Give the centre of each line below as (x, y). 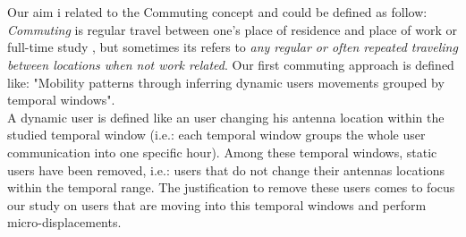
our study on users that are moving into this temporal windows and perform (217, 204)
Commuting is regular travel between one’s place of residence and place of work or (232, 29)
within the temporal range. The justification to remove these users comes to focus (231, 187)
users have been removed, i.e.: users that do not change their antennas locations (226, 169)
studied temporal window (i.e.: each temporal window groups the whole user (216, 135)
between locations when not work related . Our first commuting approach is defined (231, 64)
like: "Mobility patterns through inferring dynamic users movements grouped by (226, 82)
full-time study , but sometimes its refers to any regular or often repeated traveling (233, 47)
